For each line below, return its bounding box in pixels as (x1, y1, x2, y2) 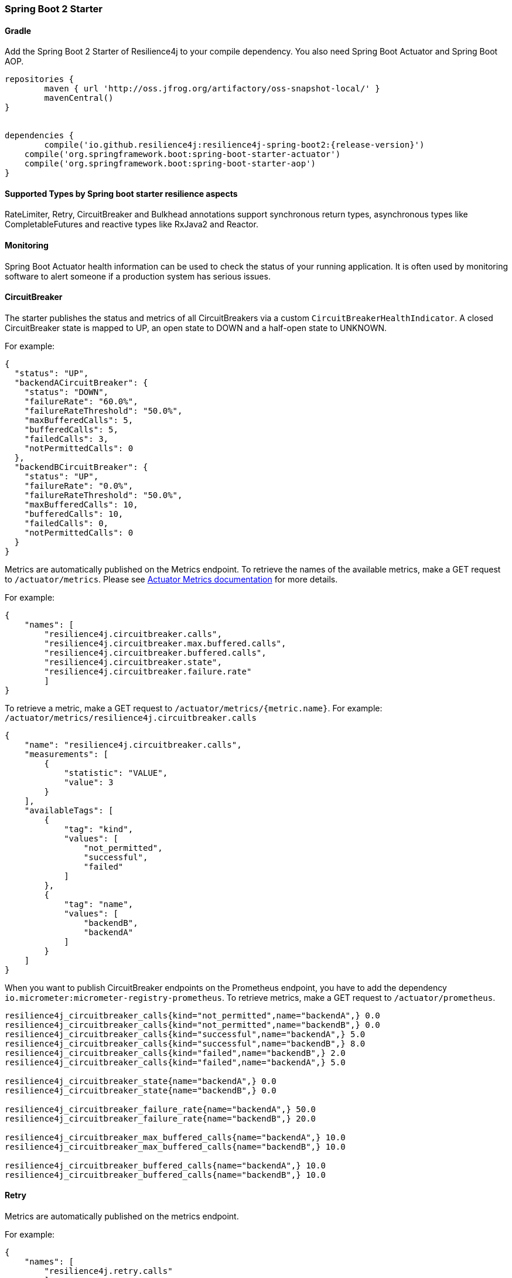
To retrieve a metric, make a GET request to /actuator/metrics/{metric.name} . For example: (5, 703, 383, 713)
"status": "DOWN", (24, 387, 109, 397)
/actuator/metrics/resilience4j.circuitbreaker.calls (5, 713, 257, 723)
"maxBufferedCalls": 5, (24, 415, 134, 425)
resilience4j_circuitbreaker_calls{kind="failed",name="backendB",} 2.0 (5, 1048, 346, 1058)
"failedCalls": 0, (24, 518, 109, 528)
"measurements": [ (24, 749, 109, 759)
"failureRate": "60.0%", (24, 396, 138, 406)
